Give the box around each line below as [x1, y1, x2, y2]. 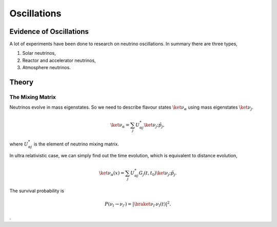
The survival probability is [9, 188, 64, 194]
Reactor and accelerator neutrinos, [22, 57, 96, 64]
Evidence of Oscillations [9, 27, 89, 36]
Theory [9, 78, 34, 87]
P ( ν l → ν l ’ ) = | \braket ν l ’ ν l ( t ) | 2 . [104, 200, 171, 208]
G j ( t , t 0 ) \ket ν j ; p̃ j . [138, 170, 177, 177]
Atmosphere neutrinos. [22, 65, 71, 71]
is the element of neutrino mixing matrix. [33, 141, 119, 147]
